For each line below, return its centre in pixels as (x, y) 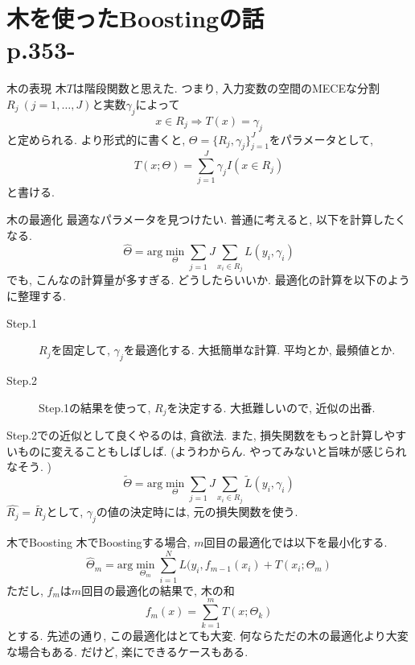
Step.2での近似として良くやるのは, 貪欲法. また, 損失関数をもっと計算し (195, 435)
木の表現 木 (37, 88)
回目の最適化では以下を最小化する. (296, 542)
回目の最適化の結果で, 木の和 (158, 590)
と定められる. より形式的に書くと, (96, 139)
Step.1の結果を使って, (95, 407)
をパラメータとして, (321, 139)
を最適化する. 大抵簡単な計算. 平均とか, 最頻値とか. (259, 350)
